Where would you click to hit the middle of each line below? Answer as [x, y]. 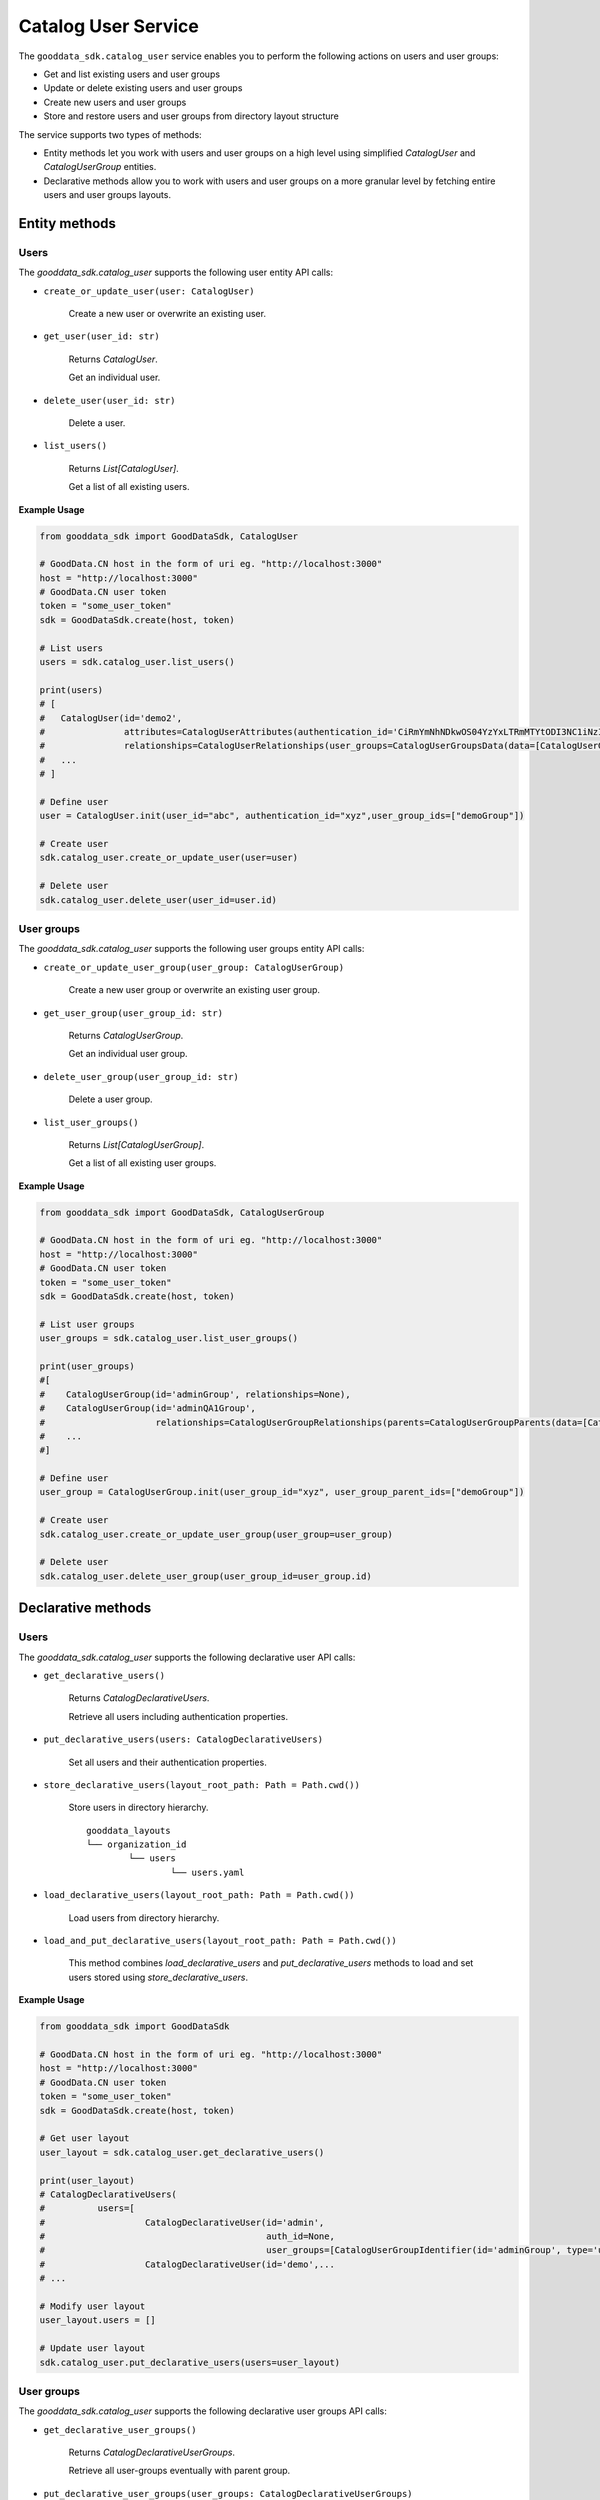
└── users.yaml [207, 1872]
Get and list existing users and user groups [131, 74]
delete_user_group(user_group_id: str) [141, 1076]
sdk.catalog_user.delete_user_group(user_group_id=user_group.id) [205, 1576]
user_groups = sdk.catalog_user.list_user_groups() [169, 1338]
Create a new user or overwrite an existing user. [167, 313]
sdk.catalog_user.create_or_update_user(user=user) [169, 858]
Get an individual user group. [128, 1054]
